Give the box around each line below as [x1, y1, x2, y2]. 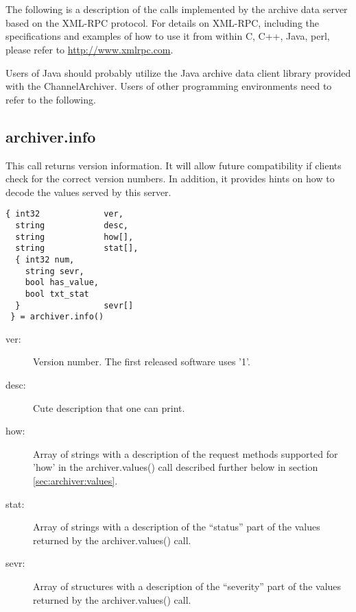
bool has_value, [25, 278, 99, 288]
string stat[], [15, 243, 139, 254]
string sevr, [25, 266, 84, 276]
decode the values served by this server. [5, 184, 171, 199]
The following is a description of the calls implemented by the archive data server [5, 2, 348, 16]
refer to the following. [5, 92, 96, 106]
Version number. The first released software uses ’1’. [33, 354, 250, 369]
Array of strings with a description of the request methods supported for [33, 446, 338, 461]
